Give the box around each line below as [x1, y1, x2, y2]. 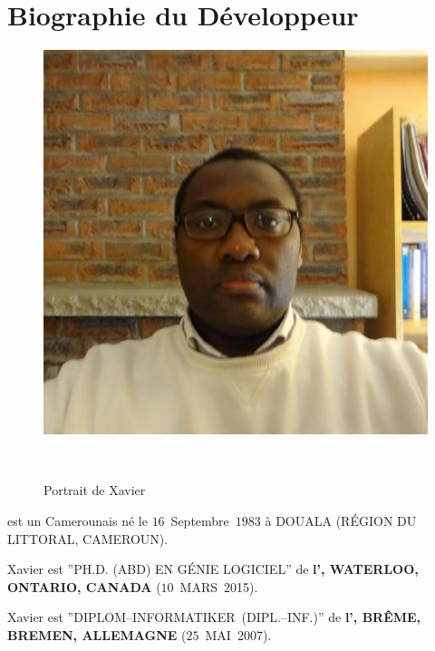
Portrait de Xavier [43, 481, 146, 500]
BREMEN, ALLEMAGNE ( [7, 625, 187, 644]
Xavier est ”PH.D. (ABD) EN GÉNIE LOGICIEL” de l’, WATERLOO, [7, 559, 419, 578]
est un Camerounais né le [7, 510, 148, 530]
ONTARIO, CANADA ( [7, 577, 161, 596]
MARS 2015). [179, 577, 258, 596]
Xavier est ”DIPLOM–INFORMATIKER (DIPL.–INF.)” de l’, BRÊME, [7, 607, 421, 627]
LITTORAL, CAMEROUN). [7, 529, 169, 548]
